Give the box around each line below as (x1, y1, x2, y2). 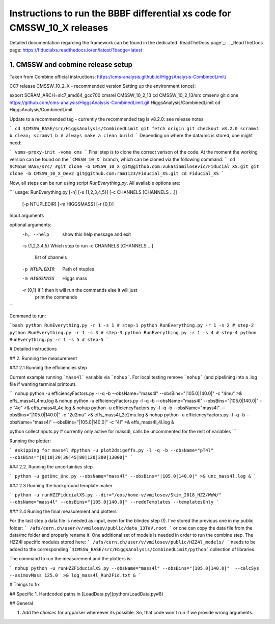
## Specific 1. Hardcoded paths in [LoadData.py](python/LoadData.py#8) (9, 591, 163, 597)
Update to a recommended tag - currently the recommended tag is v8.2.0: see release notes (9, 116, 204, 122)
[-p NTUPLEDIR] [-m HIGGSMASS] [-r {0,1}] (22, 201, 114, 207)
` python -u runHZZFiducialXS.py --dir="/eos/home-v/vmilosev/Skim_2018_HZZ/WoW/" (9, 492, 222, 497)
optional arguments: (9, 222, 52, 228)
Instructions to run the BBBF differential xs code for (9, 8, 231, 19)
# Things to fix (9, 582, 40, 588)
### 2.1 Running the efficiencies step (9, 365, 88, 371)
